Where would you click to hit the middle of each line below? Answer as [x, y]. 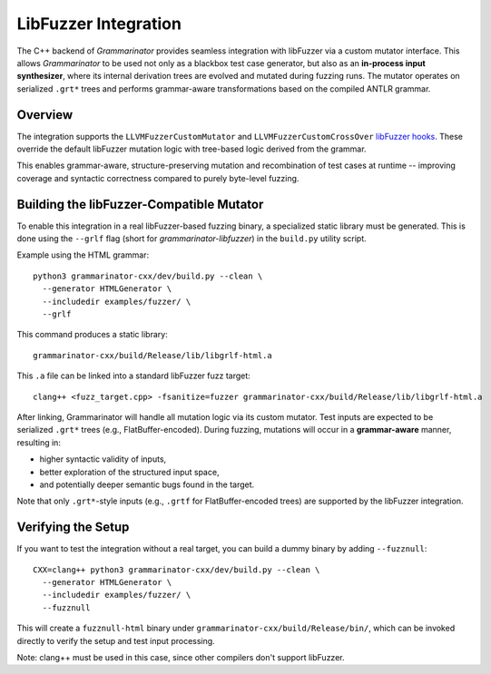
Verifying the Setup [73, 527]
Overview [45, 115]
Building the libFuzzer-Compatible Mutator [140, 204]
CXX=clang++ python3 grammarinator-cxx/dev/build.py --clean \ [177, 570]
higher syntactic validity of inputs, [103, 459]
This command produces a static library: [92, 335]
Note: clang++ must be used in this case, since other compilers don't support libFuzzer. [181, 657]
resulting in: [39, 442]
